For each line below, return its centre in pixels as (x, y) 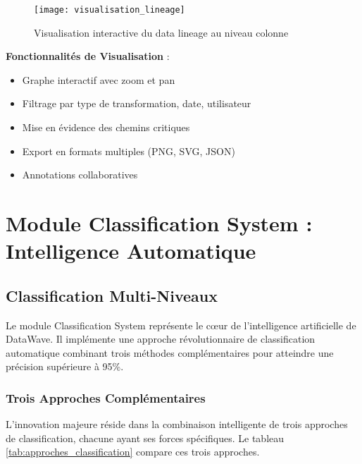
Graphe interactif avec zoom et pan (99, 79)
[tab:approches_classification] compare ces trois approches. (133, 452)
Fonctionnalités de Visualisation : (88, 56)
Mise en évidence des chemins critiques (106, 127)
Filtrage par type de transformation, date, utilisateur (137, 103)
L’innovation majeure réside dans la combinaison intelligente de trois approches (177, 424)
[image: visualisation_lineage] (110, 10)
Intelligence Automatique (131, 251)
